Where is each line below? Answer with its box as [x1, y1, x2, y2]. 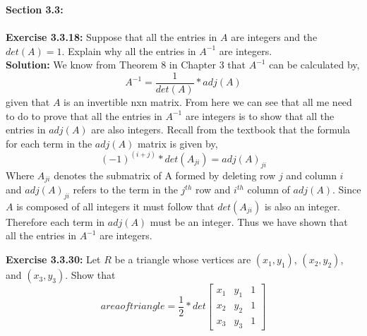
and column [286, 167, 337, 182]
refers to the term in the [73, 182, 178, 197]
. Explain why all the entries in [61, 43, 196, 58]
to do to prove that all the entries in [6, 108, 162, 123]
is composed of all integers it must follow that [16, 198, 215, 213]
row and [195, 182, 231, 197]
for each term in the [6, 136, 92, 150]
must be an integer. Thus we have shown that [150, 214, 348, 229]
